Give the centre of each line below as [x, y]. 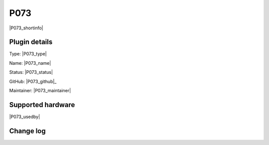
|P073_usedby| [25, 117]
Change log [27, 131]
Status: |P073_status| [31, 72]
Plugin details [31, 42]
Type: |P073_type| [28, 54]
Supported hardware [42, 105]
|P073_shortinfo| [26, 28]
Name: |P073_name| [30, 63]
